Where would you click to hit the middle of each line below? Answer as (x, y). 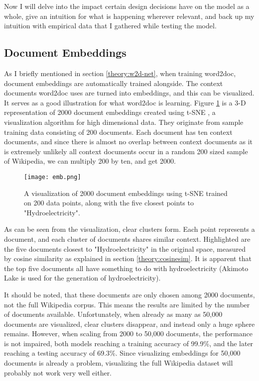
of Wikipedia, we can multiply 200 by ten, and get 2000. (90, 161)
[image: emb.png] (53, 177)
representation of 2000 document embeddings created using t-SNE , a (110, 112)
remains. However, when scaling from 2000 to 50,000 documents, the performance (128, 333)
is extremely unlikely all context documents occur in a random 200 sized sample (126, 151)
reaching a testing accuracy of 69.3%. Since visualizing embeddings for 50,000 (122, 353)
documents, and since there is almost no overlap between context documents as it (129, 142)
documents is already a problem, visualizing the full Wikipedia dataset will (119, 363)
